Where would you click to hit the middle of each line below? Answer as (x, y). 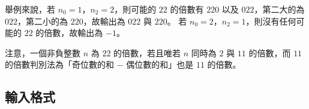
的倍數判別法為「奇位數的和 (59, 64)
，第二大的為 (279, 9)
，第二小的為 (43, 21)
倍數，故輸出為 (73, 33)
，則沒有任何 (271, 21)
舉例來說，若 (30, 9)
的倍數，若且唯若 (147, 52)
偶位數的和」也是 (160, 64)
